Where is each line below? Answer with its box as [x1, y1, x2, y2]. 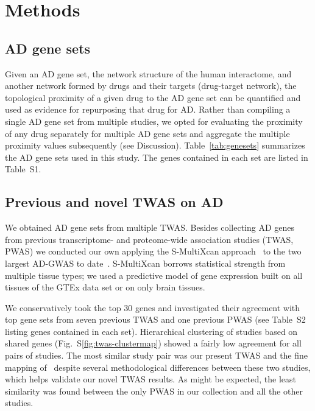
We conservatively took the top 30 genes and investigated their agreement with [5, 301, 300, 314]
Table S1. [5, 163, 41, 175]
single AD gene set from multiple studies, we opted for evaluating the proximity [5, 114, 303, 127]
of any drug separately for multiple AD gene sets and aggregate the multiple [5, 127, 290, 139]
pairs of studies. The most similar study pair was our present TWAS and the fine [5, 349, 308, 362]
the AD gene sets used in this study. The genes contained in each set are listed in [5, 150, 308, 163]
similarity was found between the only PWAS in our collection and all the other [5, 384, 303, 397]
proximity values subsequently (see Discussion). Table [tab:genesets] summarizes [5, 139, 305, 152]
